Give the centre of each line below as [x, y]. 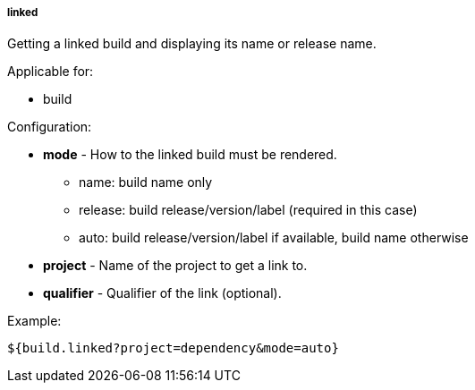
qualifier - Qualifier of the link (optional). [162, 293]
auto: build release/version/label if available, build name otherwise [274, 238]
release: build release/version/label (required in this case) [248, 210]
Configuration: [50, 127]
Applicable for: [51, 72]
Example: [34, 321]
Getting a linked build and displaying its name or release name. [192, 44]
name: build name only [146, 182]
